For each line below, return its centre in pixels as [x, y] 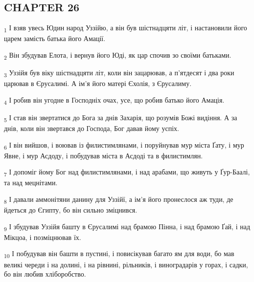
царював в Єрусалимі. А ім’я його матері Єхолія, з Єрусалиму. [98, 83]
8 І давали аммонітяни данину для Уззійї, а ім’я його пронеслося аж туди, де [119, 200]
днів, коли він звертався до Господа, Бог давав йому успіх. [92, 128]
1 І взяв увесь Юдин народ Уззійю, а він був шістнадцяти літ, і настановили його [126, 28]
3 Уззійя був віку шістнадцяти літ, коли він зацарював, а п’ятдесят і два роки [119, 73]
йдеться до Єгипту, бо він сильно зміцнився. [71, 210]
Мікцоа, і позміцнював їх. [43, 237]
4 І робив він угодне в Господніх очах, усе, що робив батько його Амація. [114, 100]
